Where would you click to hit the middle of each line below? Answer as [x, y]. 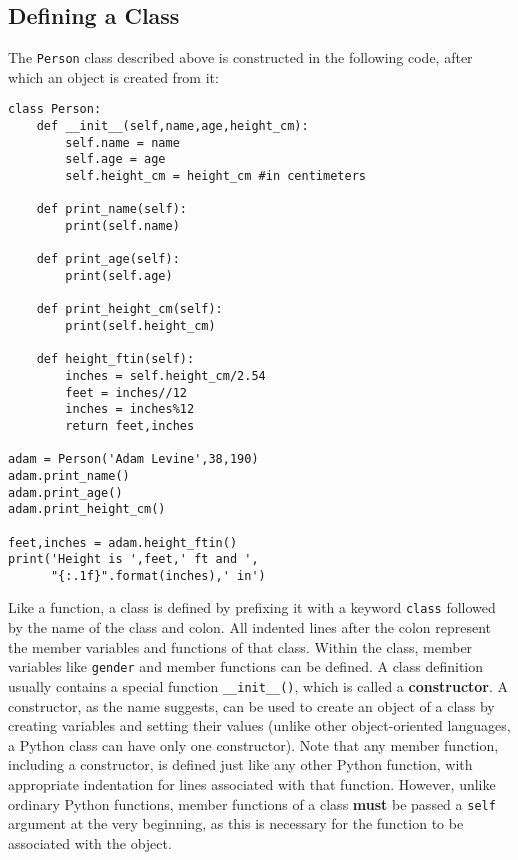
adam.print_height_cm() [87, 509]
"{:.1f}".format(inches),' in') [158, 575]
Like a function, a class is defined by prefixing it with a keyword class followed [252, 607]
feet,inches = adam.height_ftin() [123, 542]
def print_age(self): [108, 259]
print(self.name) [122, 226]
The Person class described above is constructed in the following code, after [240, 57]
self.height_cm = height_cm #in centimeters [215, 176]
